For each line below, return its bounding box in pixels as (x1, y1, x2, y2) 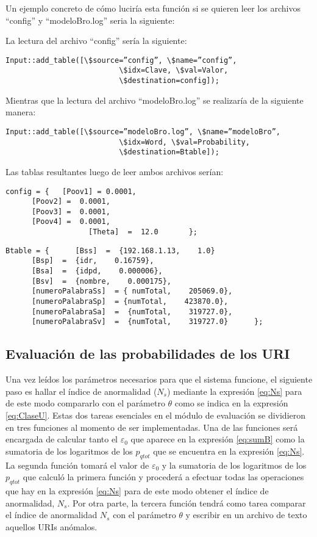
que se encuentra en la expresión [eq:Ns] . (153, 444, 305, 457)
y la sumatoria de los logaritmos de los (162, 458, 307, 471)
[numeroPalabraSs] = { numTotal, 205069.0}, (31, 287, 233, 296)
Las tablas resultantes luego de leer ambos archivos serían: (5, 165, 224, 178)
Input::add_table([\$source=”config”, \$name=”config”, (5, 56, 237, 65)
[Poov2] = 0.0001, (31, 197, 110, 206)
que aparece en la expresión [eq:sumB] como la (130, 433, 305, 445)
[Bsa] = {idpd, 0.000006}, (31, 267, 163, 276)
